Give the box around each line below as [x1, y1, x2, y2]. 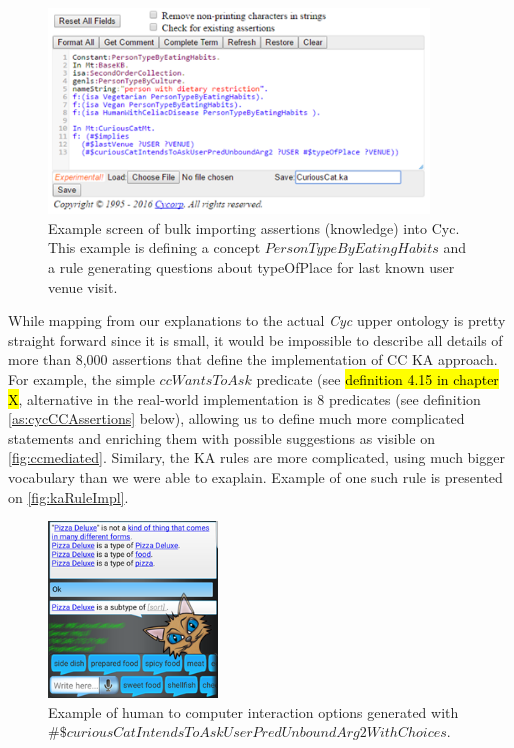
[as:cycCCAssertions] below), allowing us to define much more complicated [8, 408, 465, 429]
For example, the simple [8, 369, 155, 390]
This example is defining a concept [48, 237, 261, 258]
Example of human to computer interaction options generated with [48, 701, 459, 722]
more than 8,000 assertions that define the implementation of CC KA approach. [8, 349, 498, 370]
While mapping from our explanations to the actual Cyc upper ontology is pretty [8, 310, 506, 331]
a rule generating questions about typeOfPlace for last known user [48, 257, 455, 278]
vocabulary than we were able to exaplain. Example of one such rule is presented [8, 467, 503, 488]
